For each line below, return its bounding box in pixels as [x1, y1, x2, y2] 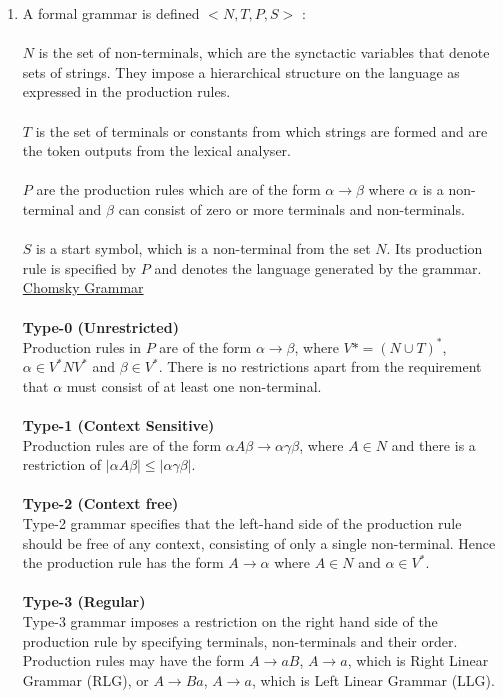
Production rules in [22, 336, 142, 357]
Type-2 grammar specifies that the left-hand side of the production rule [22, 512, 462, 533]
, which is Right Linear [347, 650, 489, 671]
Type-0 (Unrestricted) [22, 316, 179, 337]
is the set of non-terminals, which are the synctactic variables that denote [38, 42, 490, 63]
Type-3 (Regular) [22, 591, 146, 612]
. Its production [386, 238, 483, 259]
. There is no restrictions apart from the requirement [158, 356, 482, 377]
